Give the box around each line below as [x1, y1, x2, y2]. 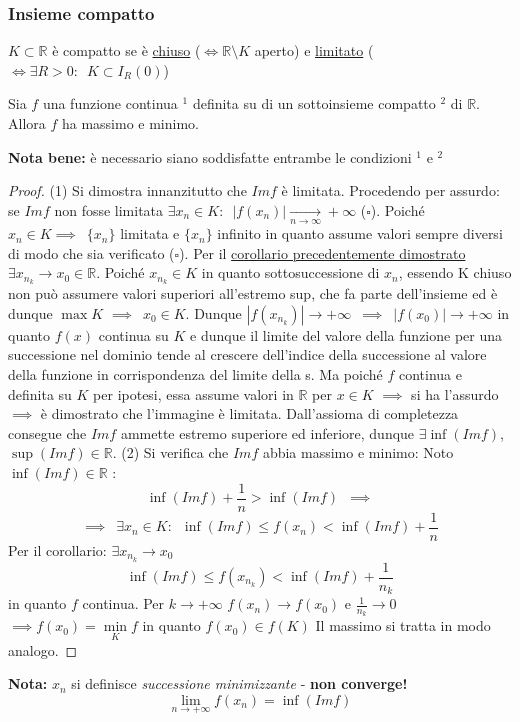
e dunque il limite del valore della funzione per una [190, 324, 503, 345]
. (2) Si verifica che [112, 442, 229, 463]
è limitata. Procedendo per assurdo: [281, 180, 500, 201]
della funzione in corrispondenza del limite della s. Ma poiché [8, 364, 383, 384]
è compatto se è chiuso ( [52, 40, 201, 61]
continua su [98, 324, 169, 345]
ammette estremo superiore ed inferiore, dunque [120, 422, 415, 443]
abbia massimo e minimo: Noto [262, 442, 454, 463]
